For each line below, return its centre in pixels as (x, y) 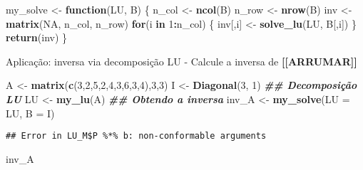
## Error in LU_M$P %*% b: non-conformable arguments (136, 136)
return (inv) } (37, 37)
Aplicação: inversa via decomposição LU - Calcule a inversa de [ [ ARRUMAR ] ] (181, 61)
